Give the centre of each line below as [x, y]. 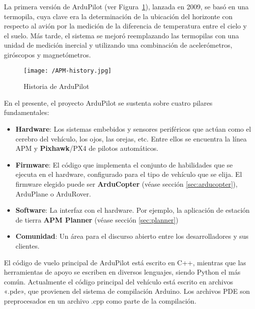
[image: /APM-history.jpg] [68, 70]
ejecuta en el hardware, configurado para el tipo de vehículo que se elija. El [129, 174]
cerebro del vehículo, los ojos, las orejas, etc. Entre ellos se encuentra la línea [131, 138]
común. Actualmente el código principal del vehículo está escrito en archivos [119, 281]
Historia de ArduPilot [57, 86]
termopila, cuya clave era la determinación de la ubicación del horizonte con [118, 16]
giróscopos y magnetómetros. [47, 54]
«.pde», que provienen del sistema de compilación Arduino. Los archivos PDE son [127, 291]
